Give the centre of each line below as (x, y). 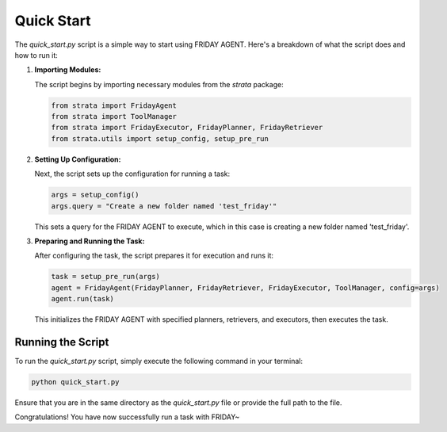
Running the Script (62, 342)
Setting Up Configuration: (78, 159)
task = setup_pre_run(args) (105, 277)
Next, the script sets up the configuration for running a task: (132, 174)
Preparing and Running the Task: (90, 241)
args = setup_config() (95, 195)
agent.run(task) (83, 299)
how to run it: (36, 55)
